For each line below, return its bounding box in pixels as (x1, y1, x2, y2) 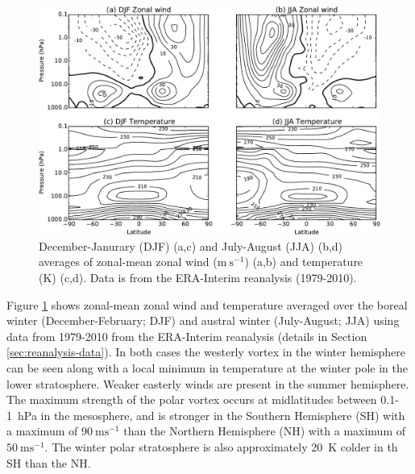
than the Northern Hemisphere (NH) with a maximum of (123, 422, 406, 439)
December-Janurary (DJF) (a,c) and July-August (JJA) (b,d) (39, 237, 343, 254)
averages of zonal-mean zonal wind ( (39, 253, 218, 270)
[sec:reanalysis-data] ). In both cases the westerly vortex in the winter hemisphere (6, 343, 405, 360)
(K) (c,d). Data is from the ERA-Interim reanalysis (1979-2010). (39, 269, 357, 285)
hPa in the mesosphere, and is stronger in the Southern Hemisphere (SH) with (17, 406, 405, 423)
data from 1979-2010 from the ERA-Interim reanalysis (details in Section (6, 327, 367, 344)
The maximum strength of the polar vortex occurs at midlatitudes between (6, 391, 377, 408)
